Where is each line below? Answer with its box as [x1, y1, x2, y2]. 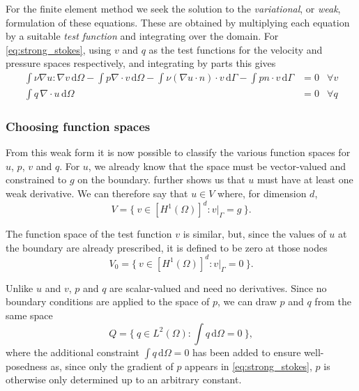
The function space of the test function [6, 227, 172, 241]
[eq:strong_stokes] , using [6, 42, 112, 56]
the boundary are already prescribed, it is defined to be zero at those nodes [6, 240, 328, 254]
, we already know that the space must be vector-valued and [88, 158, 346, 173]
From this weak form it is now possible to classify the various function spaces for [6, 145, 351, 160]
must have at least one [257, 172, 353, 187]
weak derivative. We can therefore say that [6, 186, 188, 201]
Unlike [6, 280, 33, 295]
